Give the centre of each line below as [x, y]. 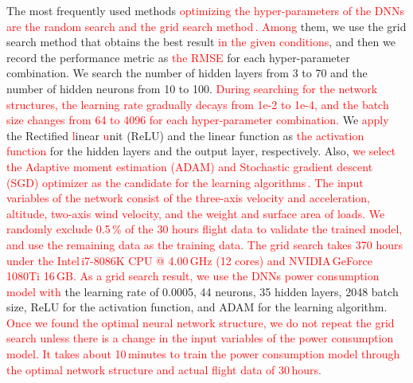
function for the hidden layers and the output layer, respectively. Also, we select [201, 151]
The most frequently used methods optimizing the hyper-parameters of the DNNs [206, 10]
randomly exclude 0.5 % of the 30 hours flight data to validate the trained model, [205, 229]
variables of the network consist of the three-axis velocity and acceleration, [188, 198]
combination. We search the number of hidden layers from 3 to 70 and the [187, 73]
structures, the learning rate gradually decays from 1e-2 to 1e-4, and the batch [198, 104]
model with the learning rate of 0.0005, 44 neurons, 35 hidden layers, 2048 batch [203, 291]
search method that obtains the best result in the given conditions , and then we [201, 42]
